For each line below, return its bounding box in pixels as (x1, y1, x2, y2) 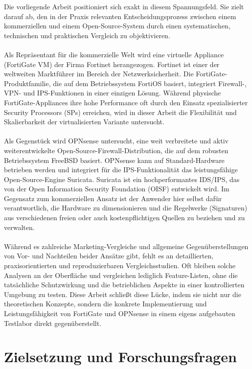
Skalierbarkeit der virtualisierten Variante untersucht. (4, 116, 164, 127)
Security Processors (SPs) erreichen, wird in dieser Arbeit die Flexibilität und (4, 107, 237, 117)
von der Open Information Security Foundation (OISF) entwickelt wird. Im (4, 184, 229, 194)
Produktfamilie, (4, 78, 51, 88)
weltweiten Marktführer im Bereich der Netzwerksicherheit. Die (4, 69, 194, 79)
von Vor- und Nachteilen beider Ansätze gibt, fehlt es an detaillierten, (4, 251, 214, 261)
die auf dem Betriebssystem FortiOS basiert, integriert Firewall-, (53, 78, 247, 88)
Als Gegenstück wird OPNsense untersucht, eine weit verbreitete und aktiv (4, 136, 229, 146)
